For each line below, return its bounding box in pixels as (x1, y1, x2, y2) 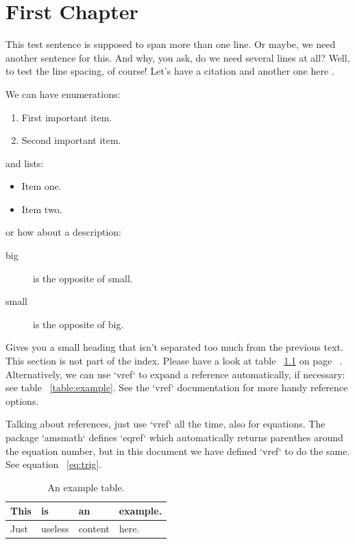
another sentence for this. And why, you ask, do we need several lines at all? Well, (5, 50, 350, 64)
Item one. (21, 179, 62, 193)
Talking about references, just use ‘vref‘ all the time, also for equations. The (5, 417, 326, 431)
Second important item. (21, 133, 121, 147)
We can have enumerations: (5, 86, 121, 101)
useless (40, 521, 69, 536)
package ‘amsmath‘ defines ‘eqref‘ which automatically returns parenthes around (5, 430, 343, 444)
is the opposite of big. (33, 317, 124, 331)
